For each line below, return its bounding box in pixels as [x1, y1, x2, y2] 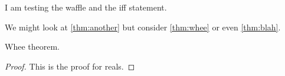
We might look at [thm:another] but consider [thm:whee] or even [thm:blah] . [5, 20, 281, 33]
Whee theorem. [5, 40, 60, 53]
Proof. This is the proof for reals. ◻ [5, 60, 135, 72]
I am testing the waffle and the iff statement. [5, 1, 167, 13]
